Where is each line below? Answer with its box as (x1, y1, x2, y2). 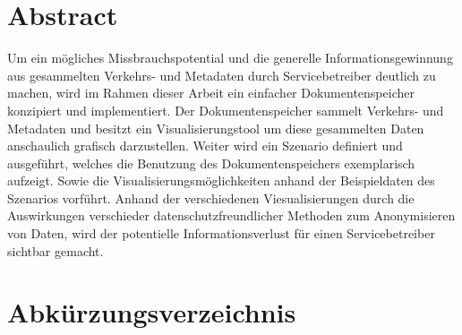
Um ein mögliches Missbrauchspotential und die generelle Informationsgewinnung (7, 48, 453, 67)
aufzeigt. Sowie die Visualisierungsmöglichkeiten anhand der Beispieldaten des (7, 171, 435, 190)
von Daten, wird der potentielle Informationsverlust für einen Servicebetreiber (7, 224, 435, 243)
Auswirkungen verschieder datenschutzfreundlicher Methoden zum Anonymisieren (7, 206, 456, 225)
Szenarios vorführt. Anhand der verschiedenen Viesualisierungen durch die (7, 188, 415, 207)
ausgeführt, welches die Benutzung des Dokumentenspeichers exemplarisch (7, 153, 415, 172)
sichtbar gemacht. (7, 241, 104, 260)
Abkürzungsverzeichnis (7, 294, 296, 331)
